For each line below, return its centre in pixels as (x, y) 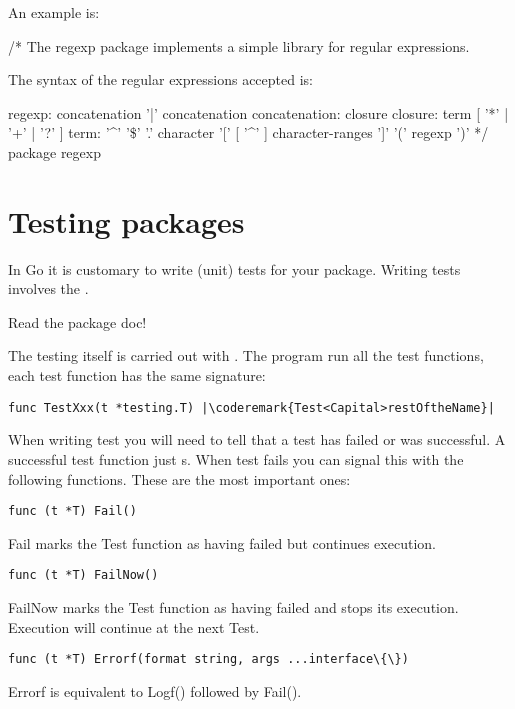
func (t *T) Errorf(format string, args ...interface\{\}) (208, 659)
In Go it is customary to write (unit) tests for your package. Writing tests (234, 268)
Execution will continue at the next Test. (134, 626)
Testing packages (126, 220)
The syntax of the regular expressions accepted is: (160, 79)
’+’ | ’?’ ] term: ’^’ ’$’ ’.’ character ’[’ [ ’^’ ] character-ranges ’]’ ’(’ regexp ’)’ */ (248, 132)
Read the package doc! (77, 321)
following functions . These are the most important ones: (179, 478)
